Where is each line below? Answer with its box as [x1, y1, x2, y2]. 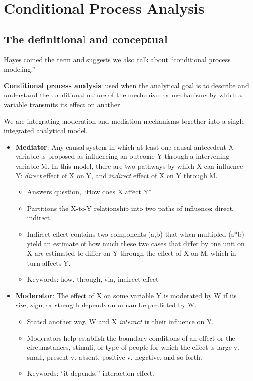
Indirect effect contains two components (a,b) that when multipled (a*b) [27, 229, 244, 239]
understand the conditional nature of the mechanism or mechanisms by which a [4, 90, 242, 100]
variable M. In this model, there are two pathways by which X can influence [15, 160, 243, 171]
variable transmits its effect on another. [4, 99, 122, 109]
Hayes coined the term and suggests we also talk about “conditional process [4, 54, 231, 64]
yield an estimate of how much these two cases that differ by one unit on [27, 238, 245, 248]
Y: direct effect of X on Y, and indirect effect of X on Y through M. [15, 170, 218, 180]
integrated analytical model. [4, 125, 88, 135]
